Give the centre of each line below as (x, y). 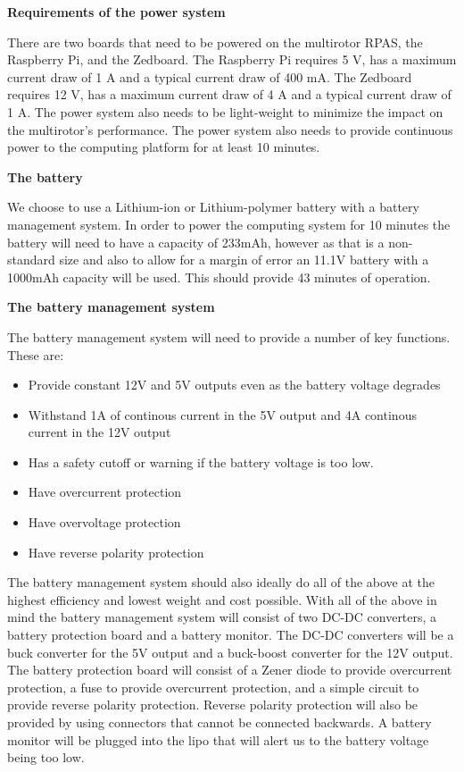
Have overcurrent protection (105, 492)
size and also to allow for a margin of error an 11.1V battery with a (244, 260)
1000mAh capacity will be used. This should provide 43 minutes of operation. (219, 277)
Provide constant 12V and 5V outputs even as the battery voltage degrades (234, 385)
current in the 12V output (99, 432)
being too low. (46, 757)
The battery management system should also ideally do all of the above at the (221, 582)
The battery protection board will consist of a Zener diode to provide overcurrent (230, 670)
